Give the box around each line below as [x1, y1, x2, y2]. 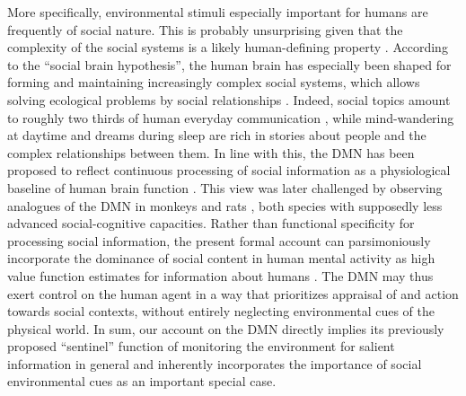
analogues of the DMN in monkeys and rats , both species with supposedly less [7, 196, 443, 215]
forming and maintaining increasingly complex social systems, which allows [7, 73, 420, 92]
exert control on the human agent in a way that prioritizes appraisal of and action [7, 284, 459, 303]
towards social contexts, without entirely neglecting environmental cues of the [7, 302, 435, 321]
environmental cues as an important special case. [7, 372, 277, 391]
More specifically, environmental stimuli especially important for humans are [7, 3, 428, 21]
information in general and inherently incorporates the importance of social [7, 354, 422, 373]
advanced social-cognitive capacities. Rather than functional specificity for [7, 214, 415, 233]
